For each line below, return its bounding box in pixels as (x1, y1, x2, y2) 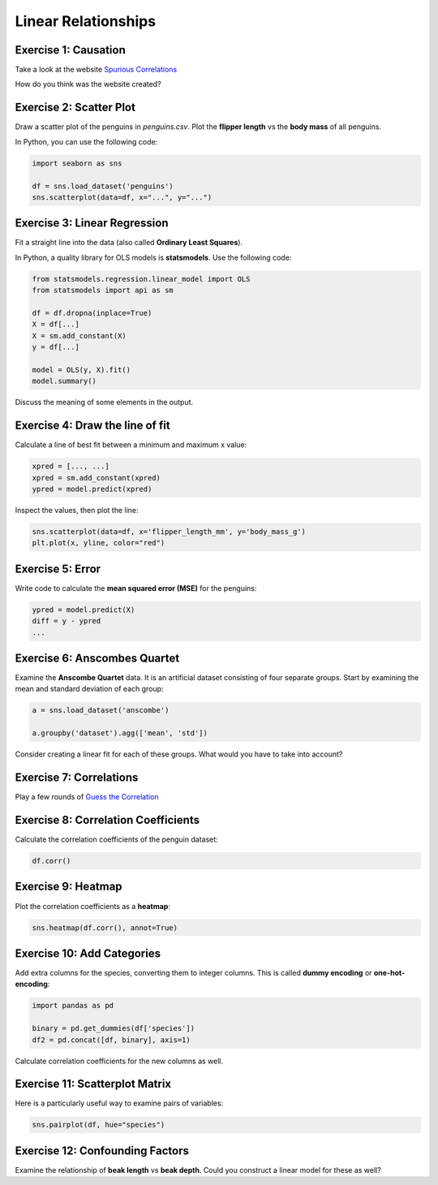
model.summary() (32, 377, 97, 386)
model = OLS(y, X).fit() (32, 365, 131, 374)
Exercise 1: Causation (15, 43, 126, 57)
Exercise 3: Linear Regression (15, 216, 169, 231)
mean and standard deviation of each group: (15, 684, 164, 694)
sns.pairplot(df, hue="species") (32, 1120, 165, 1130)
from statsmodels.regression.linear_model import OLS (32, 274, 251, 283)
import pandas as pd (32, 1001, 114, 1010)
